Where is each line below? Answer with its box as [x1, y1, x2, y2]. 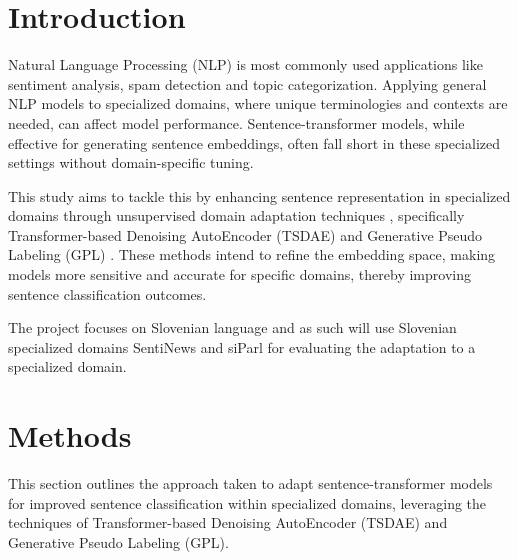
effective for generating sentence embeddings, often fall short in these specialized [8, 132, 501, 153]
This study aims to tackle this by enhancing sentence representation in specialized [8, 185, 511, 206]
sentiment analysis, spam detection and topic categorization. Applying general [8, 73, 487, 94]
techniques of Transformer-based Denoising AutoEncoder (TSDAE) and [8, 512, 448, 533]
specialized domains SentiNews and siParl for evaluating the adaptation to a [8, 336, 476, 357]
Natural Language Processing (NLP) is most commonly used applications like [8, 54, 483, 75]
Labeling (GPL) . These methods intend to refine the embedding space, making [8, 244, 496, 265]
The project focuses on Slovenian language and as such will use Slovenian [8, 317, 457, 338]
